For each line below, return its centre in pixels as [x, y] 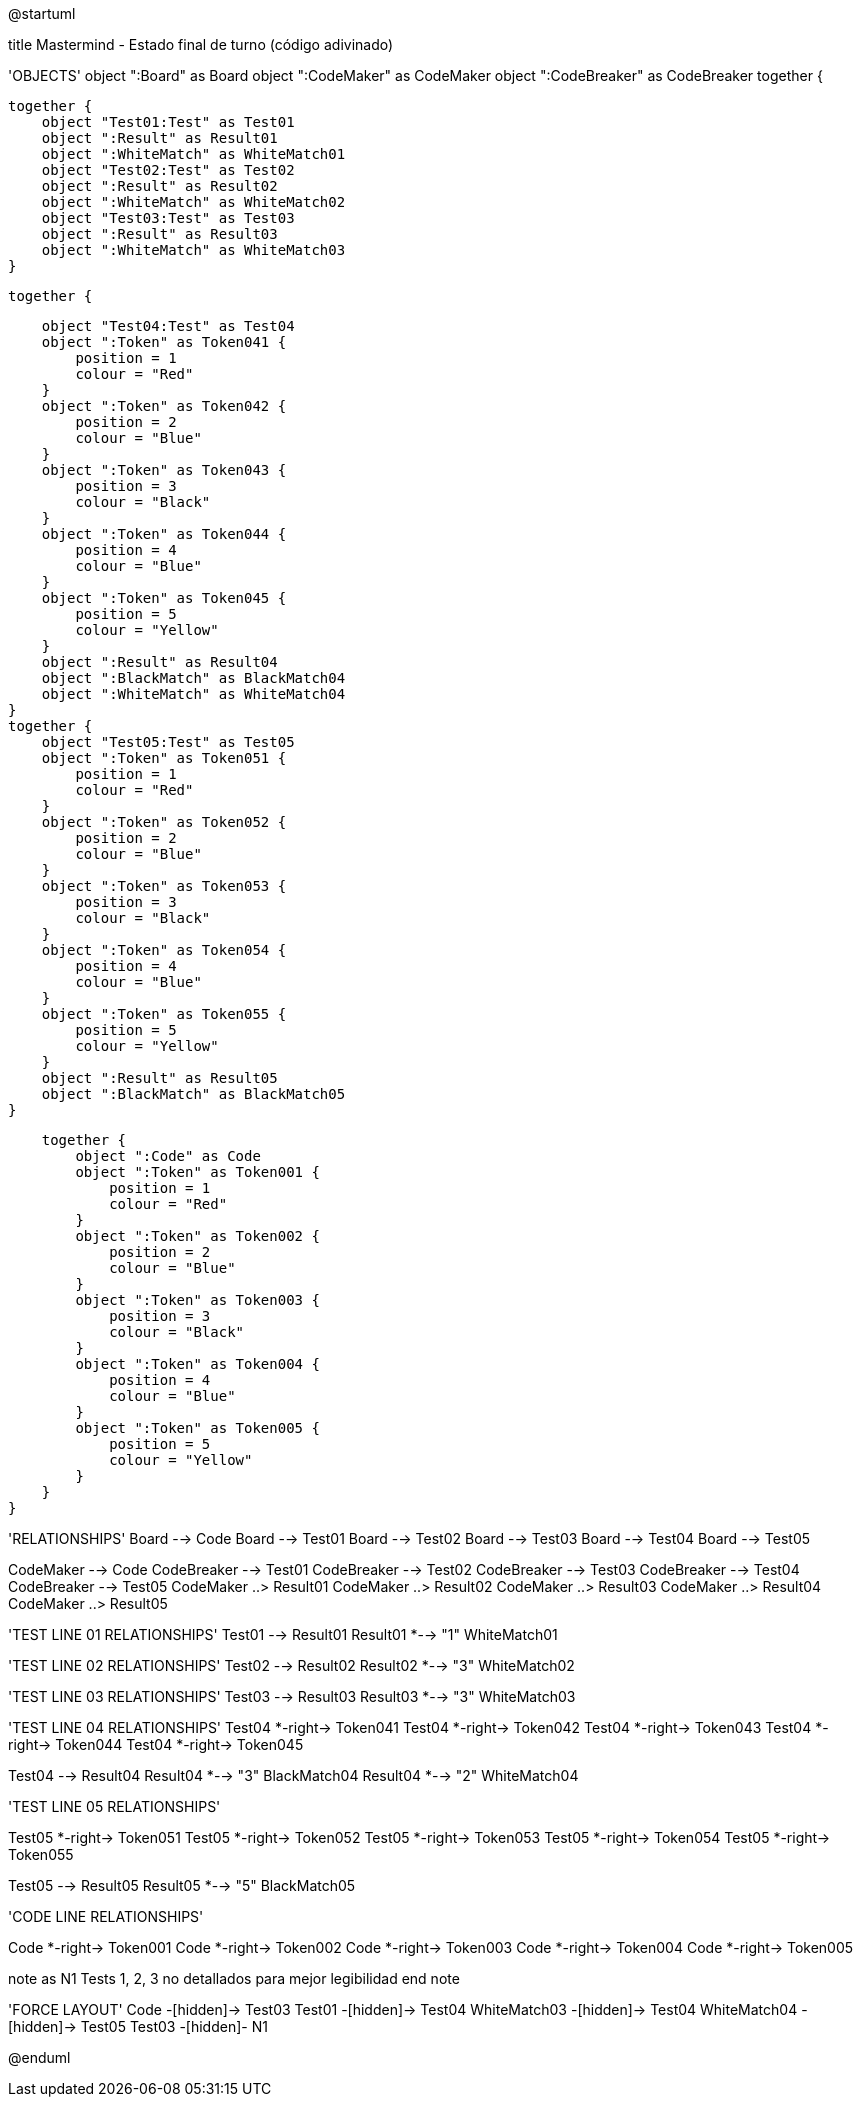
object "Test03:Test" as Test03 [168, 218]
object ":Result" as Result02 [159, 186]
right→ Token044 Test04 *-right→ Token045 [156, 1744]
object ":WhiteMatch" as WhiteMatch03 [193, 250]
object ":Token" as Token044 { [164, 534]
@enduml [39, 2057]
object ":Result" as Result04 [159, 662]
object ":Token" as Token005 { [197, 1428]
